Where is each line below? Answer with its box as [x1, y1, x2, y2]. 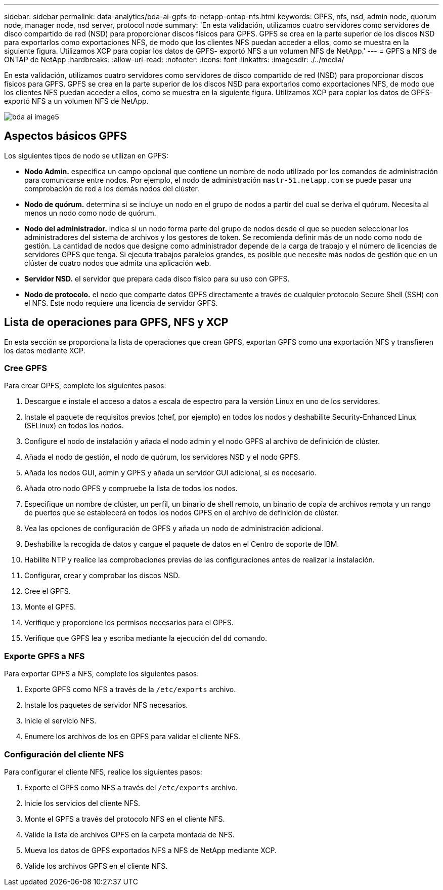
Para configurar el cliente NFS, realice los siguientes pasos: [4, 767, 202, 776]
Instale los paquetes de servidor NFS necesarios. [24, 701, 188, 710]
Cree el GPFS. [24, 587, 71, 596]
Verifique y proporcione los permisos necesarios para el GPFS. [24, 618, 234, 627]
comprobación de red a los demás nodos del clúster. [24, 184, 199, 193]
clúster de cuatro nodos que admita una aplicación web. [24, 258, 211, 267]
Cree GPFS [4, 363, 47, 374]
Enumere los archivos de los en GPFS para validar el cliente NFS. [24, 732, 241, 741]
